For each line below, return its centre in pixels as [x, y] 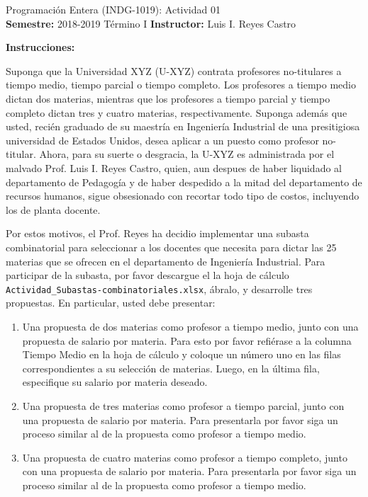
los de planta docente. [53, 209]
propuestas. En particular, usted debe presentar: [111, 303]
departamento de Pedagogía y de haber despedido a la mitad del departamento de [184, 182]
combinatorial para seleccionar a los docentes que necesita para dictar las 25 [171, 247]
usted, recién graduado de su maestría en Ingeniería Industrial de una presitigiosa [183, 126]
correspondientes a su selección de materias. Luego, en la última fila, [171, 368]
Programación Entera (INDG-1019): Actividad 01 [113, 9]
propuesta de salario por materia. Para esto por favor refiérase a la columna [187, 340]
